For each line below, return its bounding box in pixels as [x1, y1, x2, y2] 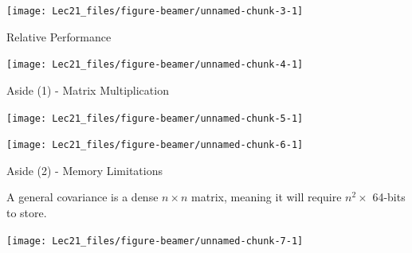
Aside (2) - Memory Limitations [6, 162, 163, 178]
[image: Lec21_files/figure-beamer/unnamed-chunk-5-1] [6, 112, 304, 124]
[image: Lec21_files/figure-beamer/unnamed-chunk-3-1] [6, 6, 304, 17]
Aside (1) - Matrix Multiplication [6, 81, 169, 98]
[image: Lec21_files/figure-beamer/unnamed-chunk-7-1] [6, 235, 304, 247]
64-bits [372, 189, 406, 205]
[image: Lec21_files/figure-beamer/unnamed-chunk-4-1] [6, 59, 304, 71]
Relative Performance [6, 28, 112, 45]
